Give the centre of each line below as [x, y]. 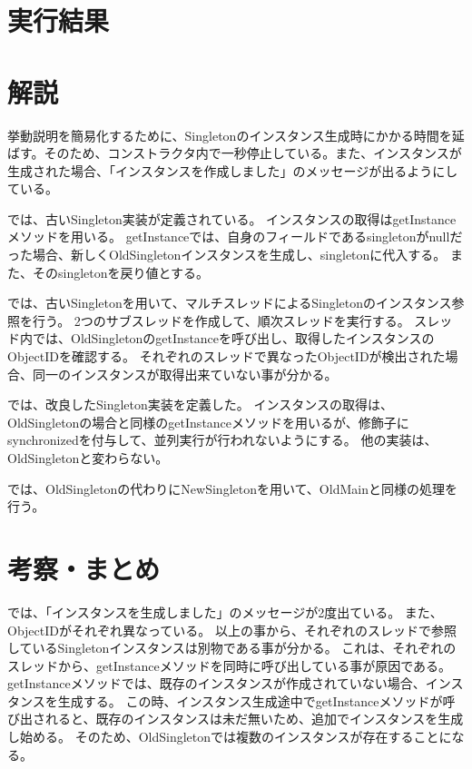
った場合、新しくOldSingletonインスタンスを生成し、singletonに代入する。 [227, 255]
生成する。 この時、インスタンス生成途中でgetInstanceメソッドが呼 [256, 700]
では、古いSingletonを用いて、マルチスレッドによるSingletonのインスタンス [230, 303]
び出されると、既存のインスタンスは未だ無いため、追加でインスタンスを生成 [236, 719]
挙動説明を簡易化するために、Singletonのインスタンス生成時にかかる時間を [230, 135]
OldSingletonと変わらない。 [88, 458]
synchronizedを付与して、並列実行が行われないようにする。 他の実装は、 [222, 440]
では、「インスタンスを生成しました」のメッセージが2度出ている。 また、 [225, 611]
